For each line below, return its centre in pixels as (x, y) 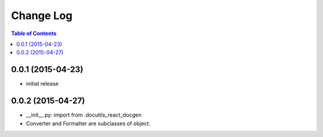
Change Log (42, 15)
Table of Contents (34, 33)
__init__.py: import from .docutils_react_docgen (84, 115)
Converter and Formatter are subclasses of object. (88, 123)
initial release (42, 84)
